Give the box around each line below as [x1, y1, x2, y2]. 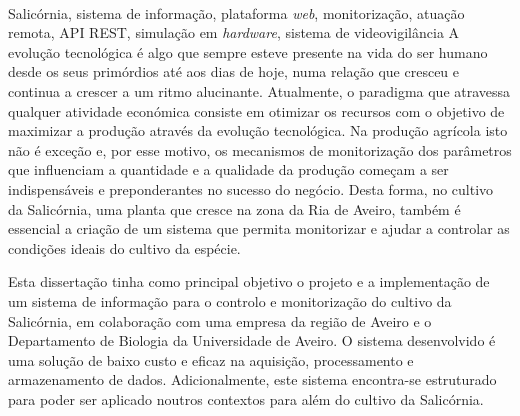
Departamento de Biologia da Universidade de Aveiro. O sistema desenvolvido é [8, 330, 496, 351]
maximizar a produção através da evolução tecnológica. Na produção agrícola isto [8, 120, 508, 141]
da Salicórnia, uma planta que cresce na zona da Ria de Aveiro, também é [8, 198, 461, 219]
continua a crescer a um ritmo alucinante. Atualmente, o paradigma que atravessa [8, 80, 511, 101]
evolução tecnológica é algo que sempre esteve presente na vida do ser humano [8, 41, 488, 62]
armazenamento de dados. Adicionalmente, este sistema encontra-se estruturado [8, 369, 497, 390]
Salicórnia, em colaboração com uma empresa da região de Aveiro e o [8, 310, 432, 331]
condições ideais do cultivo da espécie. [8, 237, 241, 258]
